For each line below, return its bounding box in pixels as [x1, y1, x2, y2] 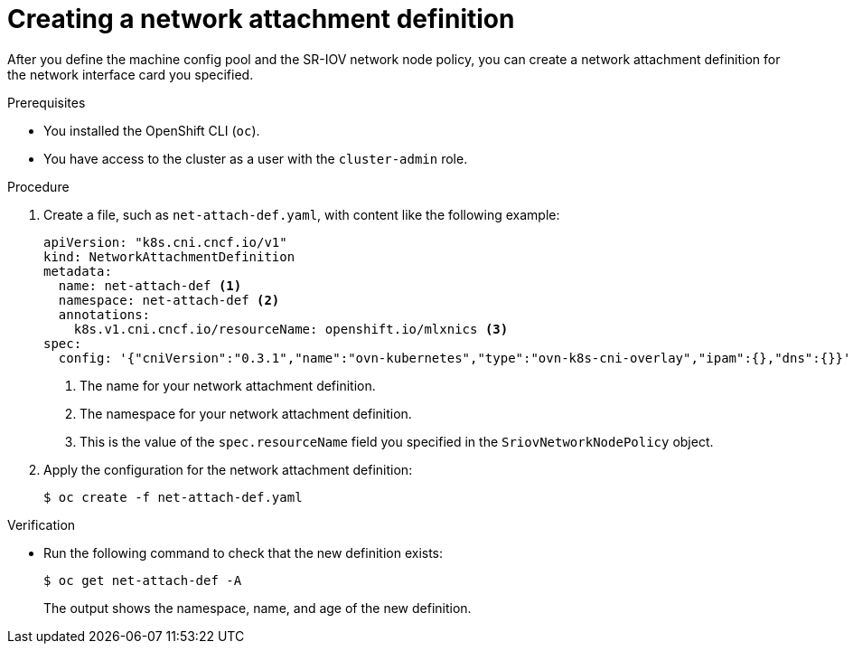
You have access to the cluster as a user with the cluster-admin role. [43, 150, 468, 166]
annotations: [58, 307, 151, 322]
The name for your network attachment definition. [80, 377, 376, 393]
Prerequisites [7, 94, 86, 110]
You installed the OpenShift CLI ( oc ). [43, 122, 260, 138]
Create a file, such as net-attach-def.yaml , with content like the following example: [43, 206, 560, 222]
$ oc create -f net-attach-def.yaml [43, 489, 303, 505]
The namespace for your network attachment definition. [80, 405, 412, 421]
